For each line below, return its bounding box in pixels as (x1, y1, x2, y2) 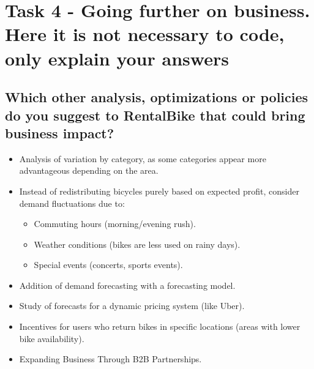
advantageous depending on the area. (19, 164, 159, 177)
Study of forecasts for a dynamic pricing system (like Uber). (19, 299, 245, 312)
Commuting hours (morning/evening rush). (34, 217, 196, 230)
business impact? (5, 123, 114, 142)
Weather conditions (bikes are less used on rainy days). (34, 237, 241, 250)
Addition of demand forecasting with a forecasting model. (19, 278, 236, 291)
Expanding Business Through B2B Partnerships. (19, 352, 202, 365)
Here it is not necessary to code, (5, 21, 285, 47)
